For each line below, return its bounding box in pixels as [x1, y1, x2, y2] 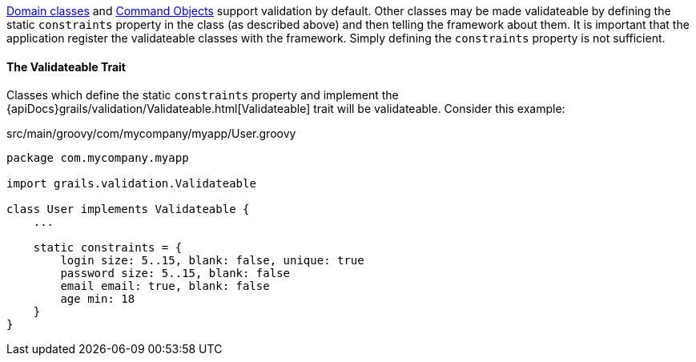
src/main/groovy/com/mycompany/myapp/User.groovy [6, 127, 296, 141]
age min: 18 [60, 292, 135, 306]
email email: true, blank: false [60, 280, 270, 293]
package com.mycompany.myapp [6, 151, 189, 165]
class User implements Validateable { [6, 203, 250, 216]
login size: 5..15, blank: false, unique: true [60, 254, 364, 267]
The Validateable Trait [6, 59, 126, 74]
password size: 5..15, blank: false [60, 267, 291, 280]
